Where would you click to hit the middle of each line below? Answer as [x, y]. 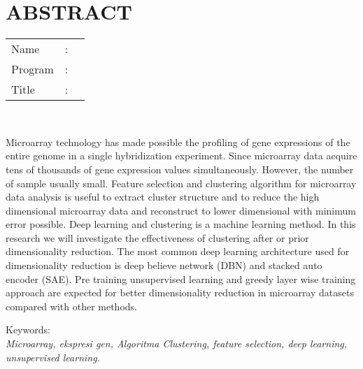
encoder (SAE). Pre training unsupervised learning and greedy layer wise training [181, 278]
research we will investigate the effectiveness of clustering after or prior [157, 237]
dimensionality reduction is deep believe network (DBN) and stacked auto [164, 265]
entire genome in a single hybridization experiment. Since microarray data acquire [181, 155]
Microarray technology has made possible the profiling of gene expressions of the [178, 142]
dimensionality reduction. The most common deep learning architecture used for [178, 251]
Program [33, 69]
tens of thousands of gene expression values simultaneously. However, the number [180, 169]
